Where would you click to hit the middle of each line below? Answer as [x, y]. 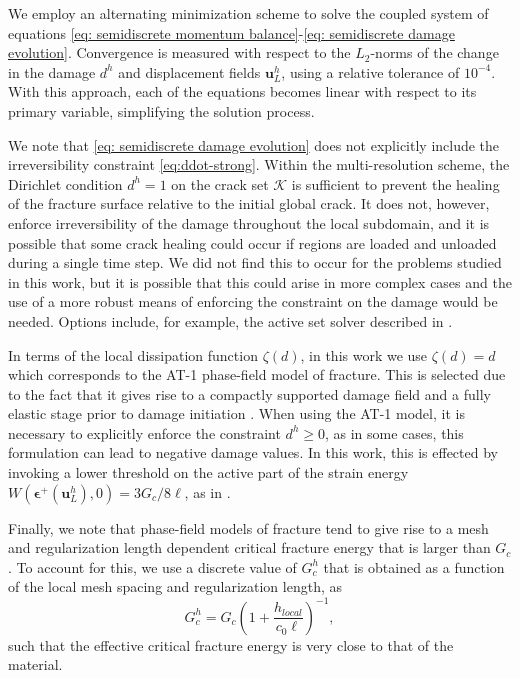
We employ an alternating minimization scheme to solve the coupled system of [248, 13]
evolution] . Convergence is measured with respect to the [179, 52]
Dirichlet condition [65, 183]
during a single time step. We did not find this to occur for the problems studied [255, 262]
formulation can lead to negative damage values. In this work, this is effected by [253, 452]
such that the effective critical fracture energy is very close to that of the [231, 644]
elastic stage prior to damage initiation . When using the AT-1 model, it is [236, 413]
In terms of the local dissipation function [133, 354]
